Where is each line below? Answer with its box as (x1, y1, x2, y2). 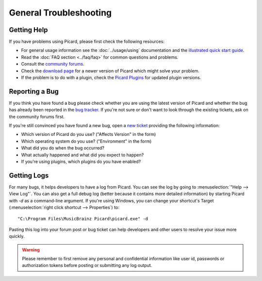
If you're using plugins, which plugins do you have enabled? (21, 159, 141, 165)
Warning (22, 247, 40, 252)
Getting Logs (9, 171, 49, 180)
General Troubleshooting (9, 7, 112, 18)
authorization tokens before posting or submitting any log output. (22, 263, 152, 268)
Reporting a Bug (9, 87, 59, 96)
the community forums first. (9, 114, 65, 119)
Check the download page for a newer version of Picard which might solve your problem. (21, 68, 200, 74)
